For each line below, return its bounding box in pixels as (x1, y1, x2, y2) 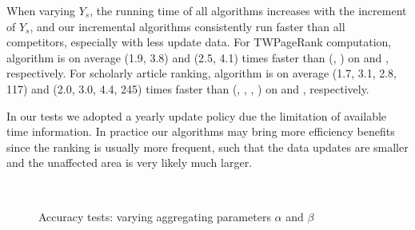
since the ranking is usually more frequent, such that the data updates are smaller (6, 138, 409, 155)
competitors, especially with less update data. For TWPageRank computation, (6, 34, 392, 50)
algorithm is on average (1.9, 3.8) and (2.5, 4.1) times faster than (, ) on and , (6, 49, 389, 65)
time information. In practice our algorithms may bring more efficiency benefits (6, 123, 395, 140)
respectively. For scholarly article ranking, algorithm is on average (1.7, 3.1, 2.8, (6, 65, 397, 81)
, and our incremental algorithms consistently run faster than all (30, 18, 345, 34)
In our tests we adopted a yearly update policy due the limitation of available (6, 107, 387, 124)
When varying (6, 2, 76, 18)
